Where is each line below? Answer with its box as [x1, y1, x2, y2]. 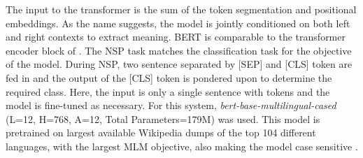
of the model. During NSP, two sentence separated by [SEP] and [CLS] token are [6, 57, 353, 71]
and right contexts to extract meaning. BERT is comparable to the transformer [6, 29, 346, 44]
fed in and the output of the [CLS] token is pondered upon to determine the [6, 70, 332, 85]
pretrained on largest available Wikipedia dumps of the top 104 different [6, 125, 316, 140]
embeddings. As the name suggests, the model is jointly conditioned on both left [6, 15, 350, 30]
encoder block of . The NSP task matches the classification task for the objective [6, 43, 352, 57]
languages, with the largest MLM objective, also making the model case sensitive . [6, 138, 358, 153]
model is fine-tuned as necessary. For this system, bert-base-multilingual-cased [6, 98, 336, 113]
